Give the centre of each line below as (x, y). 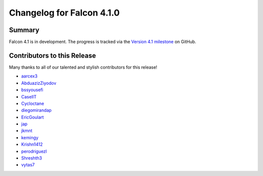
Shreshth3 (32, 158)
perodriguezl (34, 151)
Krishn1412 (32, 144)
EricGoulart (32, 117)
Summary (24, 30)
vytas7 (28, 165)
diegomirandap (37, 110)
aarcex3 (29, 76)
